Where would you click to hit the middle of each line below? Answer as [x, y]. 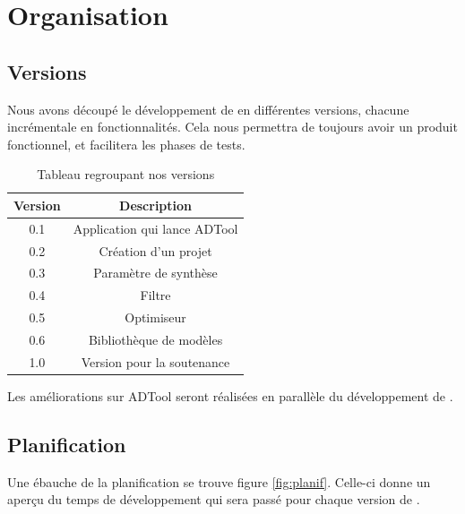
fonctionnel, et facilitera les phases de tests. [126, 144]
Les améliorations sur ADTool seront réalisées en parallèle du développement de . [230, 395]
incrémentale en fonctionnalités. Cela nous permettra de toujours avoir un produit [232, 127]
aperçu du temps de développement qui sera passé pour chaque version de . [214, 499]
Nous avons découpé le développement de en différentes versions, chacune [208, 109]
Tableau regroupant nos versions [126, 174]
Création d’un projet [155, 250]
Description [156, 205]
